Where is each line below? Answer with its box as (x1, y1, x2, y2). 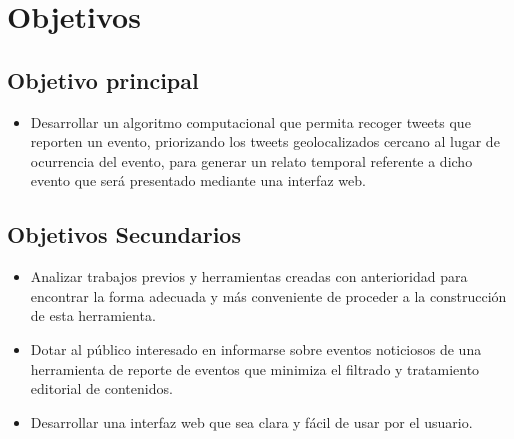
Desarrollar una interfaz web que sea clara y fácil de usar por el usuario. (30, 411, 473, 432)
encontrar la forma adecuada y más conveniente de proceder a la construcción (30, 285, 507, 306)
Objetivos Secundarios (7, 219, 241, 250)
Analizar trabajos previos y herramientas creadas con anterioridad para (30, 266, 468, 287)
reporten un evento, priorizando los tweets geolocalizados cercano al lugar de (30, 131, 500, 152)
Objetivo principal (7, 64, 199, 95)
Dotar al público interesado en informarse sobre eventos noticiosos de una (30, 338, 482, 359)
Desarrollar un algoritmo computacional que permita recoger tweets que (30, 111, 471, 132)
